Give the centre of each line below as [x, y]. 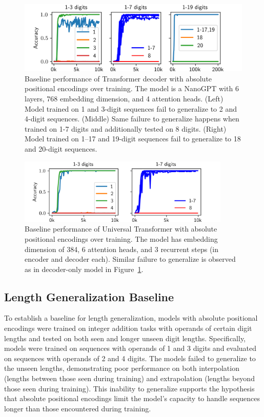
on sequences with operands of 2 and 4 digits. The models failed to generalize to [130, 358]
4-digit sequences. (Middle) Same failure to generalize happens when [132, 119]
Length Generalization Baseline [89, 296]
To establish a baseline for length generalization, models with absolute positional [131, 318]
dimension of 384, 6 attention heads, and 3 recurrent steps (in [122, 249]
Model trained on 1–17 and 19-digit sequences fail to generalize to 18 [133, 139]
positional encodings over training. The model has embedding [121, 238]
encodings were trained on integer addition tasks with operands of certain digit [128, 328]
